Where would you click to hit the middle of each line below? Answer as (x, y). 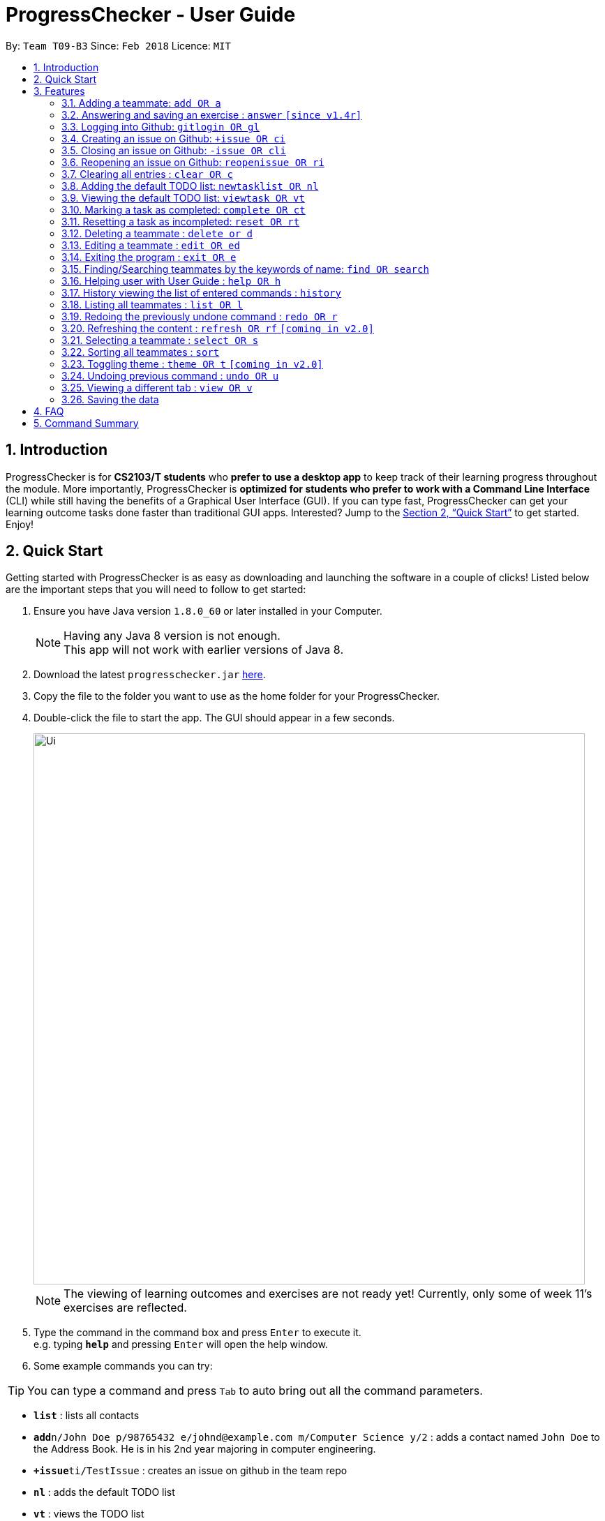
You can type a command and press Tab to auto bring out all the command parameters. (255, 1391)
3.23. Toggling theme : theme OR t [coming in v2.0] (192, 364)
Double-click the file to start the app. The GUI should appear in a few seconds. (214, 718)
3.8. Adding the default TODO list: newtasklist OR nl (190, 186)
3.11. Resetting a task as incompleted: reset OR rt (181, 221)
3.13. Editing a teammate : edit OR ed (151, 245)
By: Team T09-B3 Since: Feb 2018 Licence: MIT (118, 45)
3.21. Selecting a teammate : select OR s (160, 340)
